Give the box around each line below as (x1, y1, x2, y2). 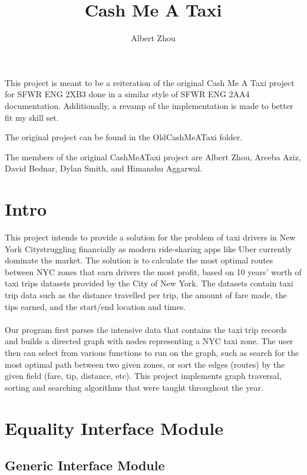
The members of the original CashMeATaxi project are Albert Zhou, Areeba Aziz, (5, 150, 301, 163)
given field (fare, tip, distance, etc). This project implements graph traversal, (5, 370, 282, 382)
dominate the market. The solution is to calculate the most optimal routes (5, 254, 273, 266)
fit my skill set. (5, 111, 59, 123)
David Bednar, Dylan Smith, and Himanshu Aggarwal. (5, 162, 203, 174)
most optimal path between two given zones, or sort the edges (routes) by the (5, 358, 285, 370)
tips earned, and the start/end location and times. (5, 300, 186, 312)
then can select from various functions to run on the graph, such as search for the (5, 346, 299, 358)
